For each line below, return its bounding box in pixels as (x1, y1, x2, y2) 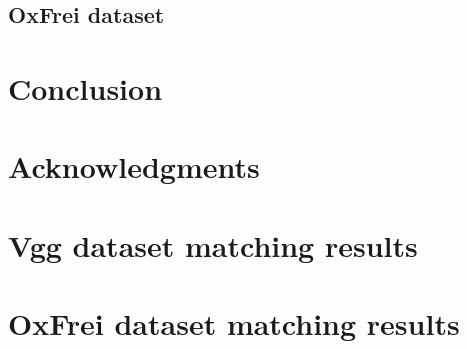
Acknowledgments (8, 146, 260, 187)
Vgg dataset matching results (8, 224, 418, 265)
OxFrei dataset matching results (8, 303, 460, 344)
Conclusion (8, 67, 163, 108)
